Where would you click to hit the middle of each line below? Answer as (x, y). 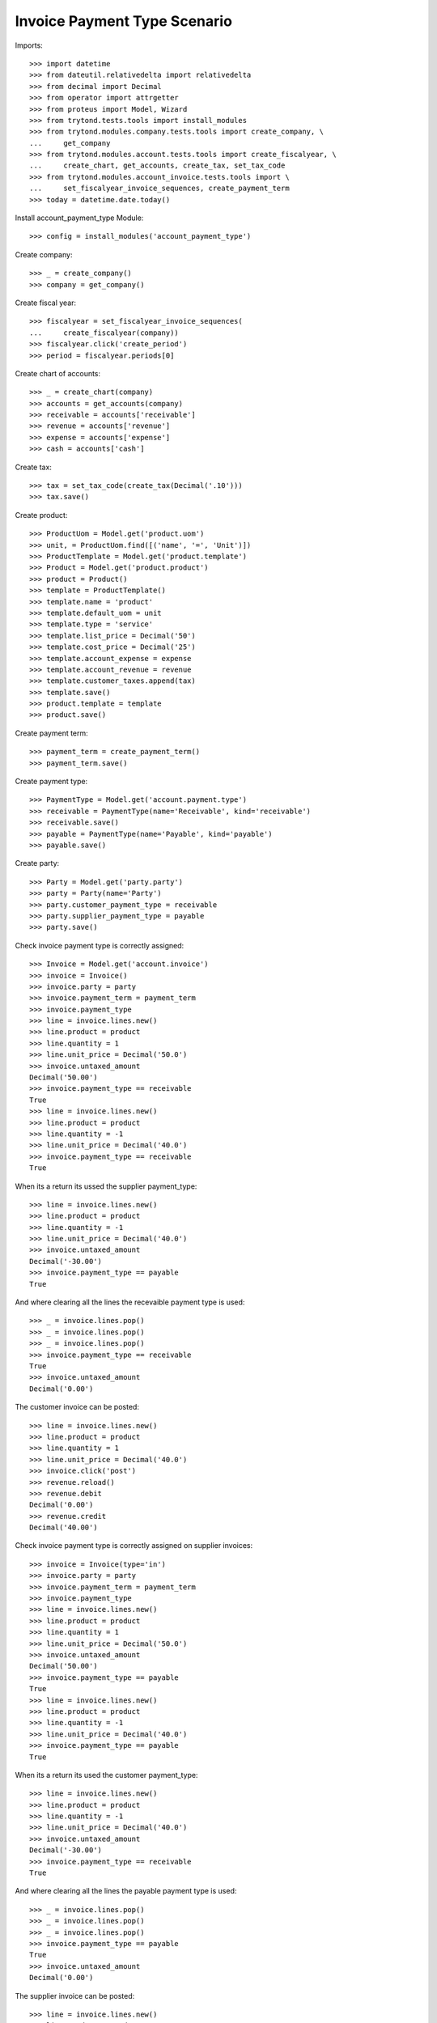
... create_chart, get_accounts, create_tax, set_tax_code (157, 165)
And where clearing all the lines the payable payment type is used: (126, 1891)
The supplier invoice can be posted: (75, 1995)
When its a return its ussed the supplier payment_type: (106, 1186)
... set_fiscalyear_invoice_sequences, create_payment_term (160, 189)
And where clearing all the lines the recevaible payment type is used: (130, 1302)
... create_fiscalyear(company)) (104, 333)
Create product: (41, 515)
